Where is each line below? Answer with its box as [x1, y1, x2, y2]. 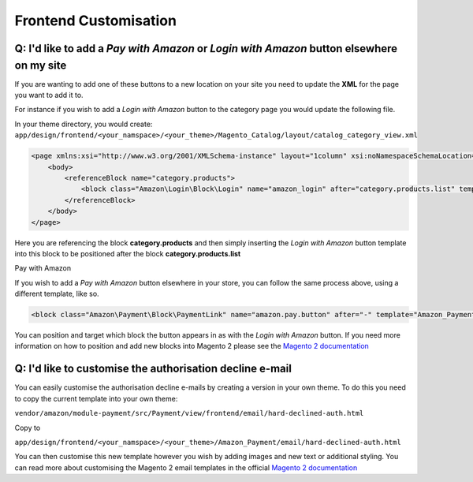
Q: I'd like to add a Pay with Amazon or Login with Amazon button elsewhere [14, 42, 398, 55]
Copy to [14, 423, 41, 432]
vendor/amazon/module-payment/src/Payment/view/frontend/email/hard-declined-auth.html [14, 409, 364, 418]
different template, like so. [14, 289, 99, 299]
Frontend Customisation [14, 12, 177, 29]
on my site [14, 58, 67, 72]
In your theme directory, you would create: [14, 119, 153, 129]
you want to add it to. [14, 91, 84, 100]
